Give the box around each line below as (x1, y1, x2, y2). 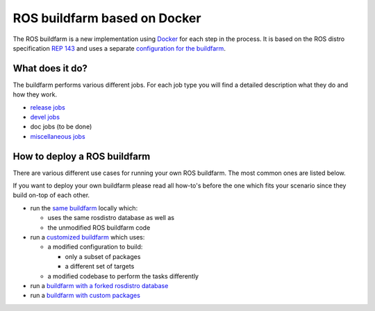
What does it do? (12, 62, 88, 74)
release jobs (30, 103, 65, 111)
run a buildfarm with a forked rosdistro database (30, 282, 169, 289)
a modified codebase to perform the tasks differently (47, 271, 199, 280)
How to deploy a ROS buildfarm (12, 150, 151, 162)
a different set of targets (65, 262, 135, 271)
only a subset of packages (65, 252, 141, 260)
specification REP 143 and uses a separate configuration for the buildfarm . (12, 44, 226, 52)
